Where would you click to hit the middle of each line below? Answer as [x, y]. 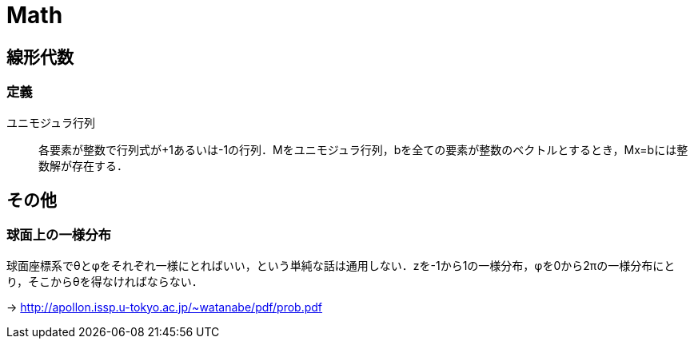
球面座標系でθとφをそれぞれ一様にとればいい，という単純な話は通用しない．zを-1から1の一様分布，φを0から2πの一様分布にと [341, 265]
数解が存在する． [83, 165]
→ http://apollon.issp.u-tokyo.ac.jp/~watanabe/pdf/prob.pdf [165, 307]
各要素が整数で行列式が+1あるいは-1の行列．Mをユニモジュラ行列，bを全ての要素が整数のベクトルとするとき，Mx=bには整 [363, 149]
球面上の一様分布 [59, 235]
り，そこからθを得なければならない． [105, 281]
